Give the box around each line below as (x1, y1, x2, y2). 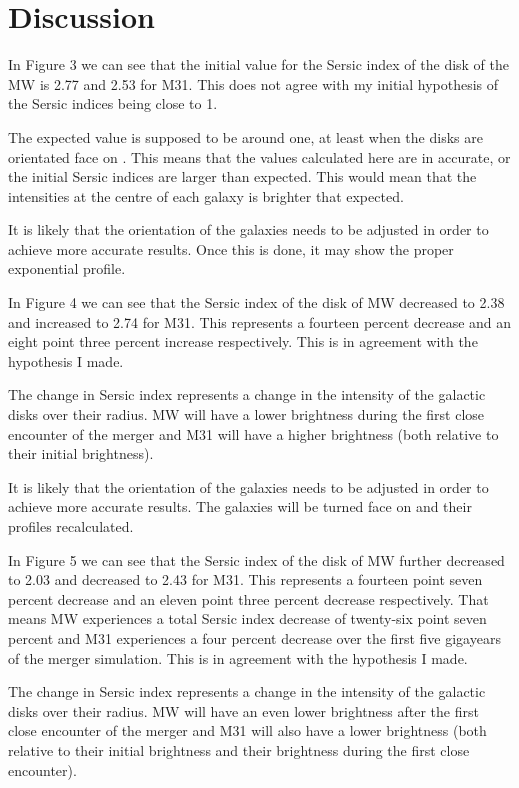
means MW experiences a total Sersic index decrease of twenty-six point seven (8, 608, 487, 629)
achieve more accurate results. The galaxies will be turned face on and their (8, 496, 472, 517)
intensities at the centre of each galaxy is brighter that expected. (8, 185, 404, 206)
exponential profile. (8, 258, 126, 279)
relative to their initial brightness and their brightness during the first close (8, 739, 470, 760)
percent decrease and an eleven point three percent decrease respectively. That (8, 588, 489, 609)
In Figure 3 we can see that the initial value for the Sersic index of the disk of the (8, 54, 510, 75)
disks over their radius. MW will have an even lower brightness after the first (8, 700, 479, 721)
